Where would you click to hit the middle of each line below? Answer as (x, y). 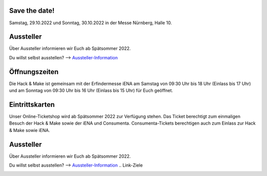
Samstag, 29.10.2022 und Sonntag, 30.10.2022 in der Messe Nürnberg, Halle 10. (90, 23)
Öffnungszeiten (34, 72)
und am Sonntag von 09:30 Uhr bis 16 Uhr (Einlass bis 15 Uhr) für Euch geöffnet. (91, 90)
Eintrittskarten (32, 105)
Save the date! (32, 11)
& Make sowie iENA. (30, 130)
